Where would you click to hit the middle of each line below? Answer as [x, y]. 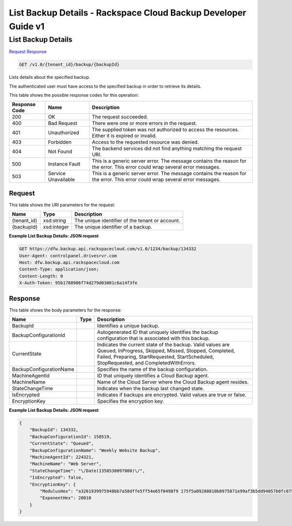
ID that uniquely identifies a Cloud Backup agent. [153, 376]
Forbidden [60, 142]
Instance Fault [64, 164]
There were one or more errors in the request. [144, 123]
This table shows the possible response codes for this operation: [74, 95]
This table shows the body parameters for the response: [65, 310]
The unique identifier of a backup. [113, 227]
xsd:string [55, 220]
